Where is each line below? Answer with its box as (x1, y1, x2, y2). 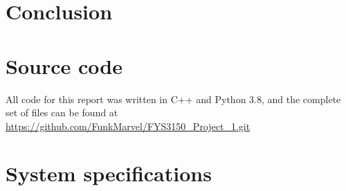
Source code (6, 51, 122, 80)
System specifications (6, 159, 212, 188)
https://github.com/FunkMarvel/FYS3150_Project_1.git (6, 118, 251, 133)
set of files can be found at (6, 105, 118, 120)
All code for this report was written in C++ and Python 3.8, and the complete (6, 91, 341, 106)
